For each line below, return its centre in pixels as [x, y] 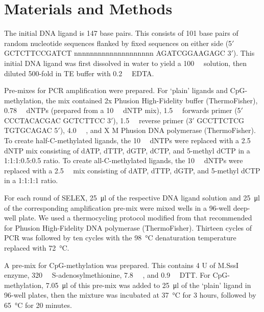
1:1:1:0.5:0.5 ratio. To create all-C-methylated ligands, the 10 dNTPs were [124, 160]
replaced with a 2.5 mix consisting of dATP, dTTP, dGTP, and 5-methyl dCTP [132, 170]
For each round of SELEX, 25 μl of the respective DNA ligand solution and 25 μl [132, 198]
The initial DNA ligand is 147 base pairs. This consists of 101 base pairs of [121, 33]
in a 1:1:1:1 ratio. [31, 180]
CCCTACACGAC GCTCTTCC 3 [57, 120]
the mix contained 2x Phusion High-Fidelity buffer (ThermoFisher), [152, 100]
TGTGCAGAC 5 [31, 130]
